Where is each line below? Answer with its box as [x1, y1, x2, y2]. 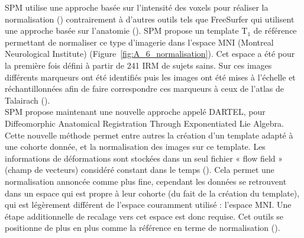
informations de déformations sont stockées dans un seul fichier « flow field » [5, 152, 283, 164]
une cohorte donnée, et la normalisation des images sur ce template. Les [5, 140, 266, 153]
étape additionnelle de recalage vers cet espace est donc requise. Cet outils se [5, 210, 284, 222]
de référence [253, 24, 297, 37]
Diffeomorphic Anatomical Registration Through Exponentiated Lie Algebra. [5, 117, 284, 129]
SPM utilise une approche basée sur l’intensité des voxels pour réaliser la [5, 1, 269, 13]
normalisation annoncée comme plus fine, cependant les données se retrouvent [5, 175, 287, 187]
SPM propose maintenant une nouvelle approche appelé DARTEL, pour [5, 105, 266, 118]
